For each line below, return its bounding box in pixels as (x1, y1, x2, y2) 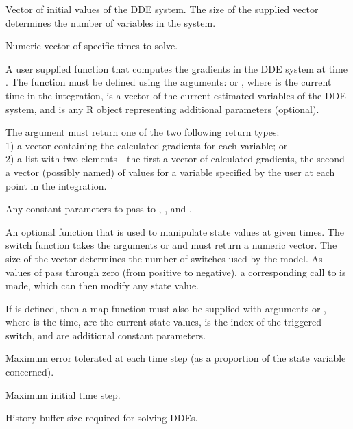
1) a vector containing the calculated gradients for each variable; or (5, 138, 288, 152)
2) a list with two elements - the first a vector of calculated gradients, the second (5, 151, 345, 166)
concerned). (5, 365, 54, 379)
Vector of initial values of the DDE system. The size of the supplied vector (5, 2, 319, 16)
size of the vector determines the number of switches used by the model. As (5, 251, 323, 265)
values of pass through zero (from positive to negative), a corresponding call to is (5, 265, 346, 279)
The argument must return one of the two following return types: (5, 125, 280, 139)
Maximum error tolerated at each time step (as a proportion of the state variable (5, 351, 346, 365)
